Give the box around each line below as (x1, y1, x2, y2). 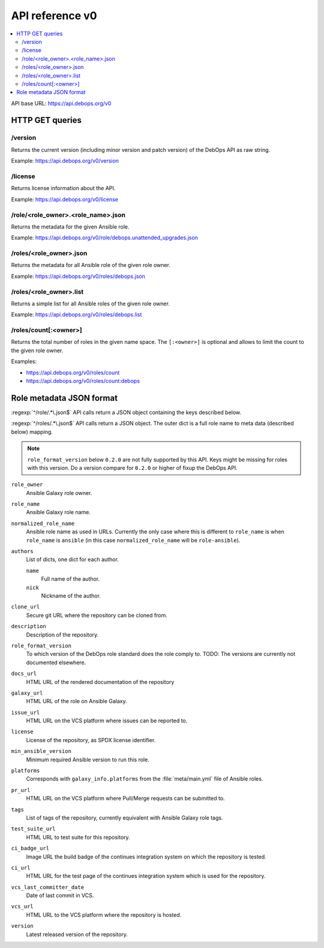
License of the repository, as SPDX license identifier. (26, 736, 156, 743)
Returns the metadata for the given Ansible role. (11, 223, 130, 230)
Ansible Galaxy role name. (26, 509, 91, 516)
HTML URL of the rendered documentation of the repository (26, 678, 175, 685)
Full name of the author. (41, 575, 100, 583)
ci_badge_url (11, 845, 50, 852)
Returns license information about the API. (11, 185, 116, 192)
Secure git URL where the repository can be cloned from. (26, 611, 167, 619)
